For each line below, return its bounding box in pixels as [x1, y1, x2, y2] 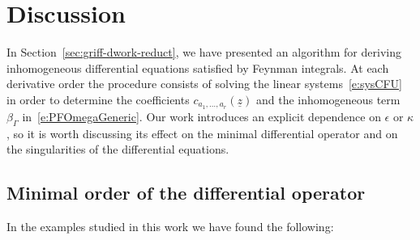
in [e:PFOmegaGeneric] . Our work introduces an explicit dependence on [22, 107, 381, 124]
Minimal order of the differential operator [6, 180, 366, 205]
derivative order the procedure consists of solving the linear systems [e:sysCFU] [6, 75, 402, 92]
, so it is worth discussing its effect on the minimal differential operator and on [6, 124, 398, 141]
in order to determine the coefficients [6, 91, 190, 107]
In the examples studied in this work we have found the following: [6, 217, 334, 234]
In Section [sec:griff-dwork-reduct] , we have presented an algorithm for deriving [6, 44, 401, 61]
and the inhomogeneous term [256, 91, 401, 107]
